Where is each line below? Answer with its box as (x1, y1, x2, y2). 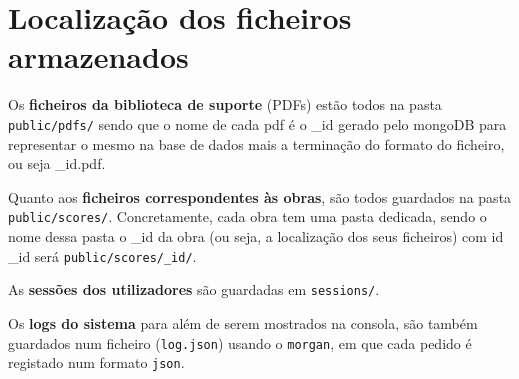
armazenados (8, 36, 189, 77)
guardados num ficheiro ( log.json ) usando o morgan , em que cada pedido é (8, 332, 472, 353)
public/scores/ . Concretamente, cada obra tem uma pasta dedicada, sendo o (8, 206, 487, 227)
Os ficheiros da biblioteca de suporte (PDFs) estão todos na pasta (8, 94, 442, 115)
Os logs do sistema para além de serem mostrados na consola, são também (8, 312, 478, 333)
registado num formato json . (8, 352, 185, 373)
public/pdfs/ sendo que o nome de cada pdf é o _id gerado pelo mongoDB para (8, 113, 507, 134)
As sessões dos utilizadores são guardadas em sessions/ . (8, 279, 380, 300)
